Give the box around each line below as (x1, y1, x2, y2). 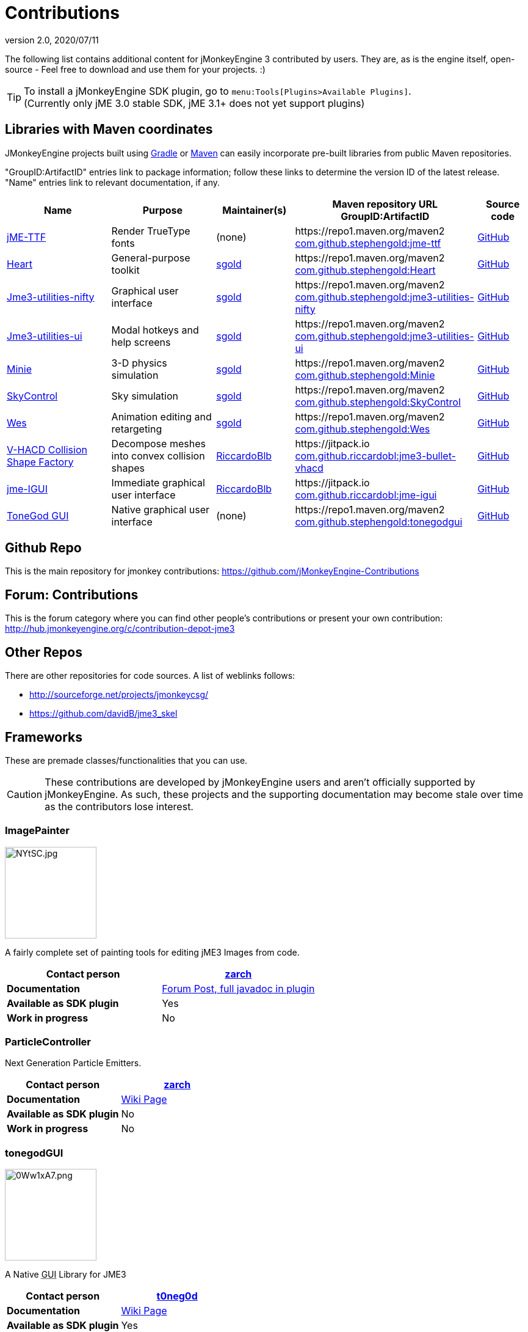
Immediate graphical (111, 476, 205, 489)
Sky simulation (111, 389, 178, 402)
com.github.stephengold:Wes (295, 422, 430, 435)
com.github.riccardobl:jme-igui (295, 488, 437, 501)
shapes (111, 461, 145, 474)
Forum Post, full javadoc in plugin (162, 982, 315, 995)
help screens (111, 335, 171, 348)
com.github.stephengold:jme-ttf (295, 236, 441, 249)
